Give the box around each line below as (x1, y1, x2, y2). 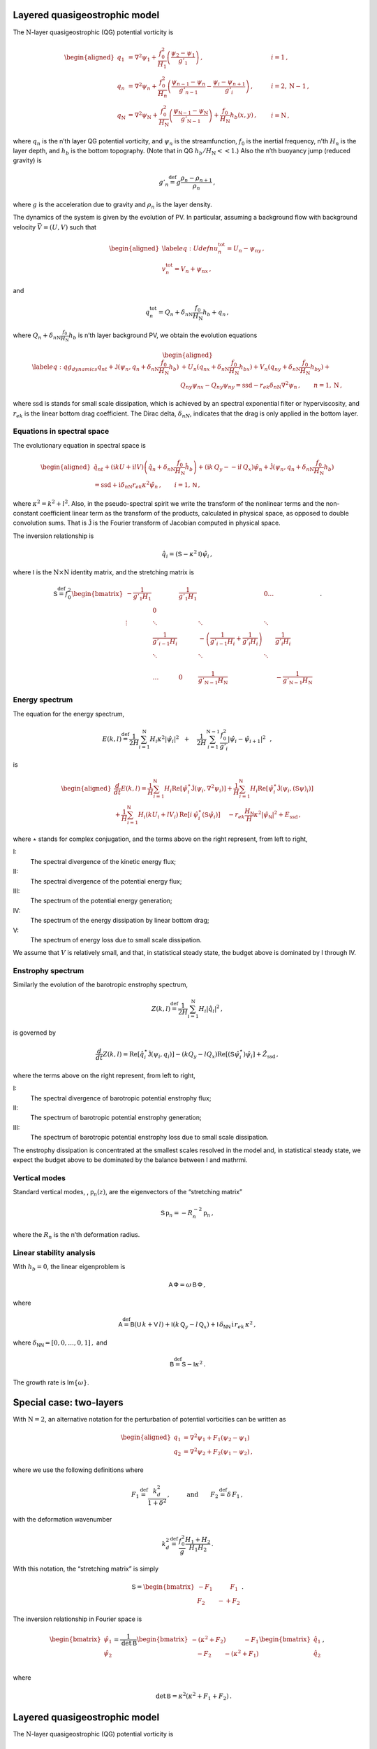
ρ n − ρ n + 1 (180, 174, 213, 183)
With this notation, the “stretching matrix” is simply (13, 1564, 159, 1573)
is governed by (13, 1028, 56, 1037)
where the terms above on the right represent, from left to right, (13, 1071, 195, 1079)
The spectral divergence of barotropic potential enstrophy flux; (30, 1093, 212, 1102)
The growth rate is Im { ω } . (13, 1378, 89, 1387)
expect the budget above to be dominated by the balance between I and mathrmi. (13, 1156, 248, 1164)
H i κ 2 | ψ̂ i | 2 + (149, 734, 190, 744)
